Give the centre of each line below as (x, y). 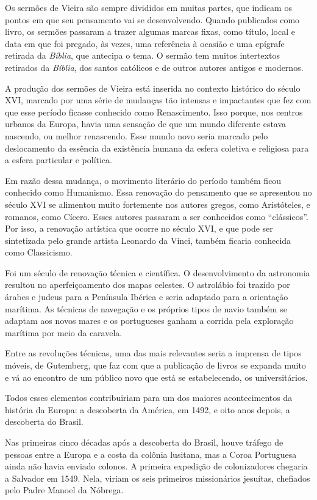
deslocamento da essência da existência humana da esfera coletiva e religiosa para (157, 148)
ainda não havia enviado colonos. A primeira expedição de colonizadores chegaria (156, 466)
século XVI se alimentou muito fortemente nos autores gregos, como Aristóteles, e (158, 204)
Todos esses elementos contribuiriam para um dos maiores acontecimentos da (149, 398)
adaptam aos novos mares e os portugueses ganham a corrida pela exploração (149, 321)
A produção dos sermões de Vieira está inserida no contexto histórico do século (153, 88)
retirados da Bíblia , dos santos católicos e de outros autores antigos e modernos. (154, 67)
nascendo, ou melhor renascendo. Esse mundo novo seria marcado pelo (137, 135)
